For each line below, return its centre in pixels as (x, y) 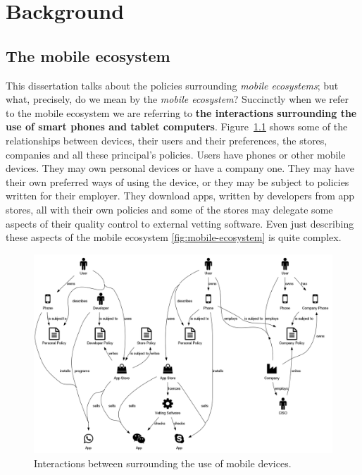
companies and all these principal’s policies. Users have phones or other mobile (176, 154)
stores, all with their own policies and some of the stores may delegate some (169, 209)
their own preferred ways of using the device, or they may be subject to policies (177, 181)
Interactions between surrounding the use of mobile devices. (163, 463)
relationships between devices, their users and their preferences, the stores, (167, 140)
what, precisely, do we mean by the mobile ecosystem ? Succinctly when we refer (177, 99)
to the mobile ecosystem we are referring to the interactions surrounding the (181, 112)
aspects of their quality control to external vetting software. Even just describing (180, 223)
